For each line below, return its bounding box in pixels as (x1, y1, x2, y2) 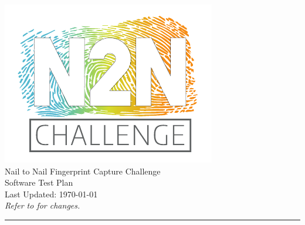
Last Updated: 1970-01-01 (5, 187, 98, 200)
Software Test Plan (5, 176, 73, 189)
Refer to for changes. (5, 199, 80, 211)
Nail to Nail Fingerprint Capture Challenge (5, 164, 161, 177)
